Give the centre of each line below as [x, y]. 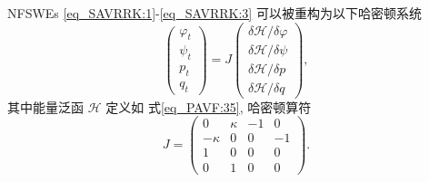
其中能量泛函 [45, 106]
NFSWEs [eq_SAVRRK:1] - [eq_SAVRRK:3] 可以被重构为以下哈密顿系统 [214, 13]
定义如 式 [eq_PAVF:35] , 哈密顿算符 [209, 106]
